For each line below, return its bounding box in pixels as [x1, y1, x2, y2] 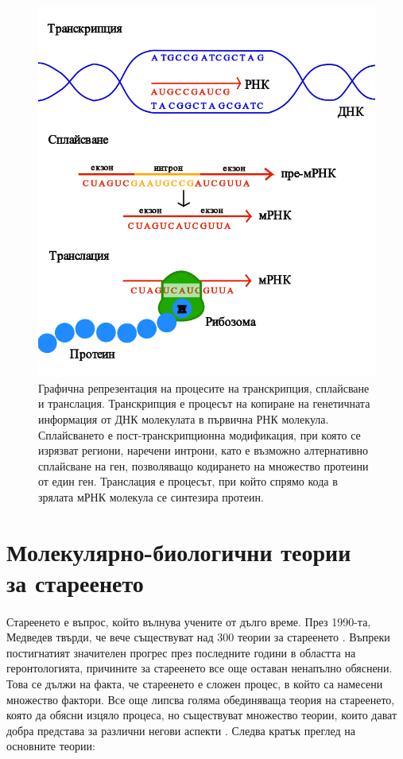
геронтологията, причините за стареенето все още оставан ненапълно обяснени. [6, 660, 393, 676]
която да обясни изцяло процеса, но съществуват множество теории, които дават [6, 707, 397, 723]
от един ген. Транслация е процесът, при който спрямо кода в [38, 473, 338, 490]
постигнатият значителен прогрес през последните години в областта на [6, 644, 356, 660]
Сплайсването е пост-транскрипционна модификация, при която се [38, 426, 361, 443]
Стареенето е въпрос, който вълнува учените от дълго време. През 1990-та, [6, 613, 371, 629]
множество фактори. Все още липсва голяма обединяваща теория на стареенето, [6, 691, 395, 707]
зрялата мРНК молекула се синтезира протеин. [38, 488, 264, 505]
